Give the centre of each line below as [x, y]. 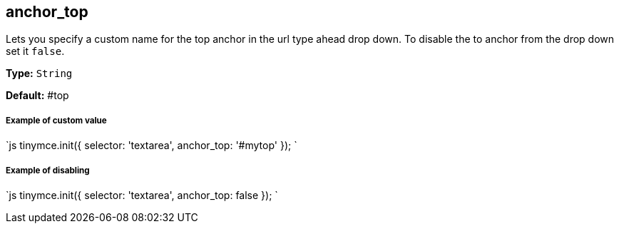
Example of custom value [56, 120]
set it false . [35, 51]
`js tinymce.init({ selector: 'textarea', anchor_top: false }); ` [142, 195]
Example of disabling [48, 170]
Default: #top [37, 96]
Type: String [39, 73]
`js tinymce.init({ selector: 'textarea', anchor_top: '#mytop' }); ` [152, 146]
